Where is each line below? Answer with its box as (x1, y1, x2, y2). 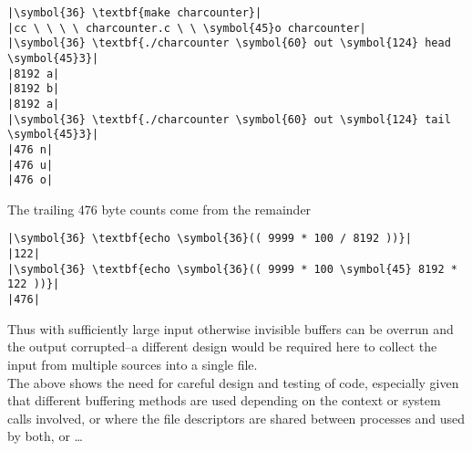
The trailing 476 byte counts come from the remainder (7, 199, 312, 218)
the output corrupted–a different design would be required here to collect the (7, 337, 437, 356)
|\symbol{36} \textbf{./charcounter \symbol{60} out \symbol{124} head (7, 37, 451, 50)
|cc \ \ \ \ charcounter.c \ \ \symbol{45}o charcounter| (7, 21, 366, 35)
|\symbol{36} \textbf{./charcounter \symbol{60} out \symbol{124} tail (7, 112, 451, 126)
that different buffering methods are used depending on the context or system (7, 391, 441, 410)
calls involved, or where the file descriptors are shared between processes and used (7, 408, 466, 427)
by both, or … (7, 426, 83, 446)
